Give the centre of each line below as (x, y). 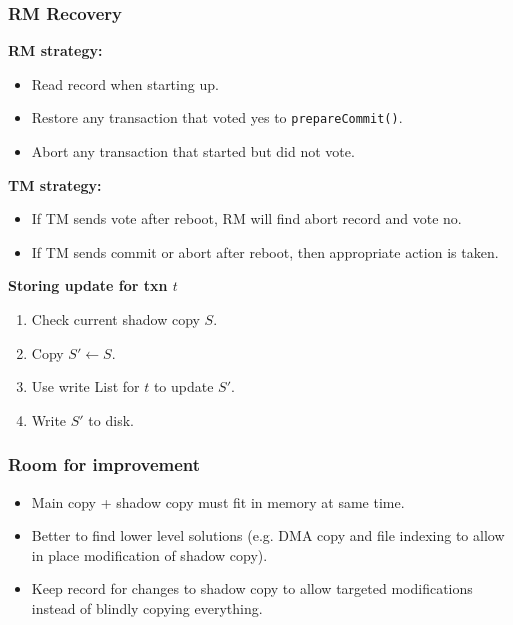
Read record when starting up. (125, 83)
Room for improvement (104, 464)
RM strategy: (55, 50)
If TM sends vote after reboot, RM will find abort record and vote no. (246, 218)
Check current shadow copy (115, 319)
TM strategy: (55, 184)
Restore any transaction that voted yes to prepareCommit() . (217, 117)
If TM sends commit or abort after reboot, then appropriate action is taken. (265, 251)
